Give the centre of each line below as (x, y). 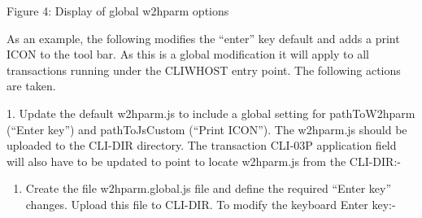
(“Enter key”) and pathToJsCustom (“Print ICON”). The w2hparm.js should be (207, 129)
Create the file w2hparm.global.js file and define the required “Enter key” (209, 188)
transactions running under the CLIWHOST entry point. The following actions (204, 70)
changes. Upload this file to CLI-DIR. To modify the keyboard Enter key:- (211, 204)
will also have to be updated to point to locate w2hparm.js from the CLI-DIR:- (204, 161)
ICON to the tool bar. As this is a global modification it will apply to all (188, 54)
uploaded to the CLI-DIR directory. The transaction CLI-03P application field (202, 145)
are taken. (31, 86)
